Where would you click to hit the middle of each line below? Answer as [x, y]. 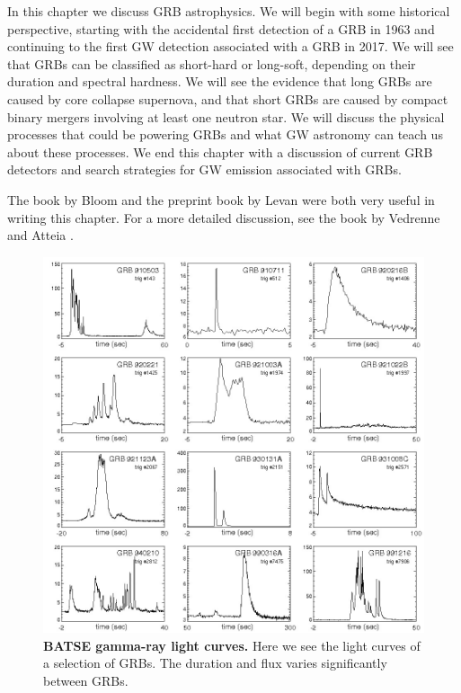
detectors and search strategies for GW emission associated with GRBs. [204, 169]
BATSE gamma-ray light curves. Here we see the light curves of [232, 645]
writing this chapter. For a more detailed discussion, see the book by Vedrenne [224, 217]
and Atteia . [40, 235]
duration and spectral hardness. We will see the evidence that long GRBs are [220, 81]
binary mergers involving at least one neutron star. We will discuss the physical [226, 116]
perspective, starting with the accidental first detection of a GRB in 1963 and [221, 28]
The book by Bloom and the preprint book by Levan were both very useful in [221, 199]
